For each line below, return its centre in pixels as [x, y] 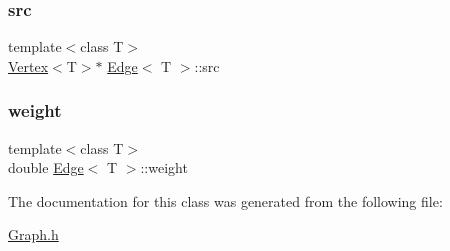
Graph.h [33, 234]
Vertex [28, 65]
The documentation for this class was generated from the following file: [225, 200]
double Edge [46, 167]
